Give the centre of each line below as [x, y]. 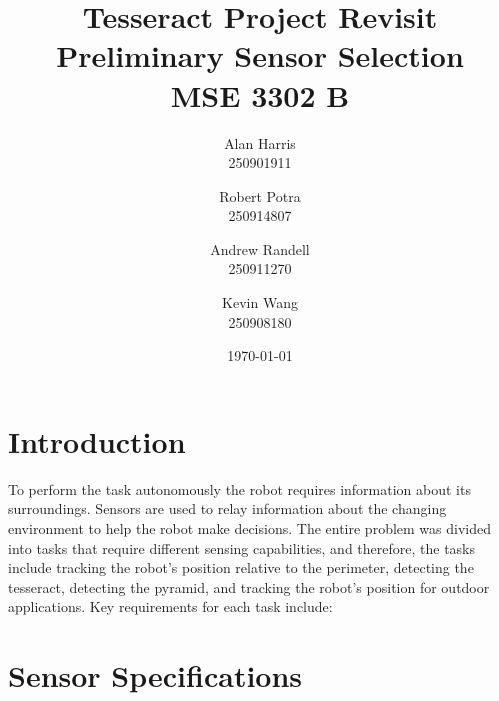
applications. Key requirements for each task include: [170, 606]
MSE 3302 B [260, 94]
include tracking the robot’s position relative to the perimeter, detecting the [241, 567]
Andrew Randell [260, 248]
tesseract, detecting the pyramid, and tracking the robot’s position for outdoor [249, 586]
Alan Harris [260, 142]
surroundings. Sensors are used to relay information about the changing [227, 508]
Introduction [97, 440]
